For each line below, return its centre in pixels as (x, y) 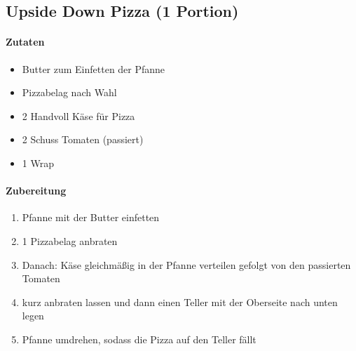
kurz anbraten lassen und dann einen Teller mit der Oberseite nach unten (180, 302)
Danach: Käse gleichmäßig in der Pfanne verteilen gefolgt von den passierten (186, 264)
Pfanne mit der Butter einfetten (91, 217)
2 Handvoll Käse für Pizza (78, 115)
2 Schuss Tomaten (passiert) (83, 139)
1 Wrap (38, 163)
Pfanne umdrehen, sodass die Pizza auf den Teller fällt (139, 339)
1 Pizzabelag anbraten (70, 240)
